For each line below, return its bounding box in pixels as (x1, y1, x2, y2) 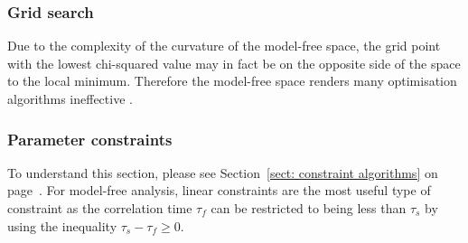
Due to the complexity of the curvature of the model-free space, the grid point (7, 36, 441, 55)
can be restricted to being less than (211, 199, 407, 217)
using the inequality (7, 216, 117, 235)
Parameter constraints (7, 127, 173, 150)
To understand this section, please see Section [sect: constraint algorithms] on (7, 163, 438, 182)
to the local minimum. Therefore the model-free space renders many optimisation (7, 71, 457, 90)
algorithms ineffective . (7, 89, 133, 107)
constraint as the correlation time (7, 199, 192, 217)
